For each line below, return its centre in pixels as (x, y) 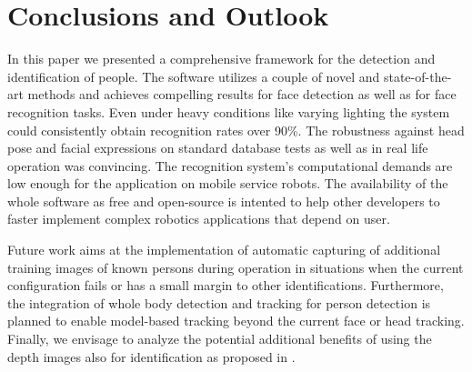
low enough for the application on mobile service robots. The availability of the (228, 183)
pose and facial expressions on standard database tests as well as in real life (218, 148)
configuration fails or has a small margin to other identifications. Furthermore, (226, 285)
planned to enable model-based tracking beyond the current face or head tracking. (236, 321)
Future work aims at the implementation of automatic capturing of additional (224, 250)
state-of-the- (417, 76)
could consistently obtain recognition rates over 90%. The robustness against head (236, 130)
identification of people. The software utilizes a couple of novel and (194, 76)
